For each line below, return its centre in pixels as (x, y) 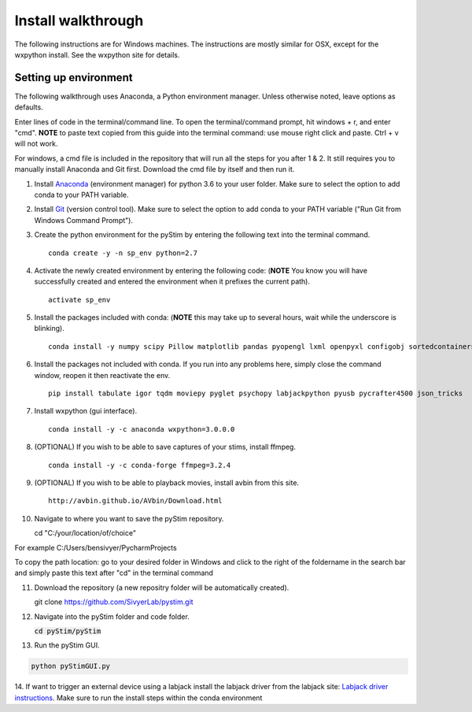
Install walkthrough (79, 20)
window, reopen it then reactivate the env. (102, 375)
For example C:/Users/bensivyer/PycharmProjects (96, 547)
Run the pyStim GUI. (67, 645)
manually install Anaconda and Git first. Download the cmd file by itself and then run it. (155, 169)
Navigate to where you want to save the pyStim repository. (129, 518)
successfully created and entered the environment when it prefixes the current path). (172, 282)
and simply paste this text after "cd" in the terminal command (114, 573)
